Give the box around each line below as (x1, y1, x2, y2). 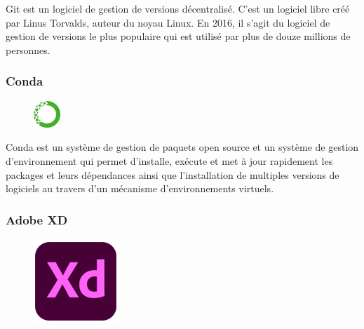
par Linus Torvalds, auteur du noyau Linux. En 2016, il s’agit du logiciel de (6, 15, 330, 29)
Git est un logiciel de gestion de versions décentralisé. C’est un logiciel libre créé (6, 1, 350, 15)
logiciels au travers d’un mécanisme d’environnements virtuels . (6, 181, 274, 196)
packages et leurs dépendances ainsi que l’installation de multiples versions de (6, 167, 339, 182)
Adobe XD (6, 210, 68, 228)
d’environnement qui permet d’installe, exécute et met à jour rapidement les (6, 153, 333, 168)
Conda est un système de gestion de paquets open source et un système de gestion (6, 140, 359, 154)
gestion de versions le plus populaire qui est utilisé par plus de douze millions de (6, 29, 351, 43)
